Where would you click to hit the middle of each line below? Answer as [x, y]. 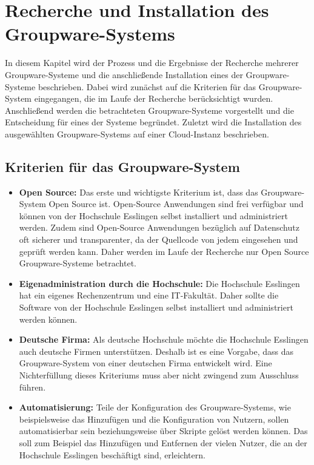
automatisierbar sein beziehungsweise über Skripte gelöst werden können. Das [163, 431]
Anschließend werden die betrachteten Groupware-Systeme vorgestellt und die [149, 110]
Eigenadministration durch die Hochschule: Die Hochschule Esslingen [159, 283]
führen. [32, 387]
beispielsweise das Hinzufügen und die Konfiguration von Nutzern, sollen [154, 419]
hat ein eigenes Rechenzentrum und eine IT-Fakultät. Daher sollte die [149, 295]
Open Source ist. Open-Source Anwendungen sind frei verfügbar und [176, 204]
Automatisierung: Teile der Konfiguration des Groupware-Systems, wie [155, 407]
